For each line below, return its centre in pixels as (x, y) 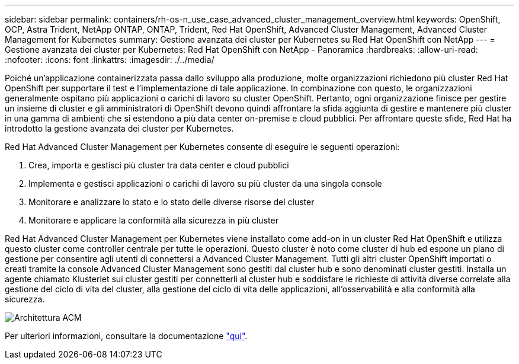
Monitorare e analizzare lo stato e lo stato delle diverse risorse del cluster (172, 202)
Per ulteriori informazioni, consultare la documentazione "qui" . (126, 336)
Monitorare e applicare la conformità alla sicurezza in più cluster (153, 220)
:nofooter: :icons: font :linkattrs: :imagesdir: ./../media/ (110, 60)
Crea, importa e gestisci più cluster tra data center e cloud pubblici (159, 165)
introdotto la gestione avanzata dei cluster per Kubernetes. (119, 128)
